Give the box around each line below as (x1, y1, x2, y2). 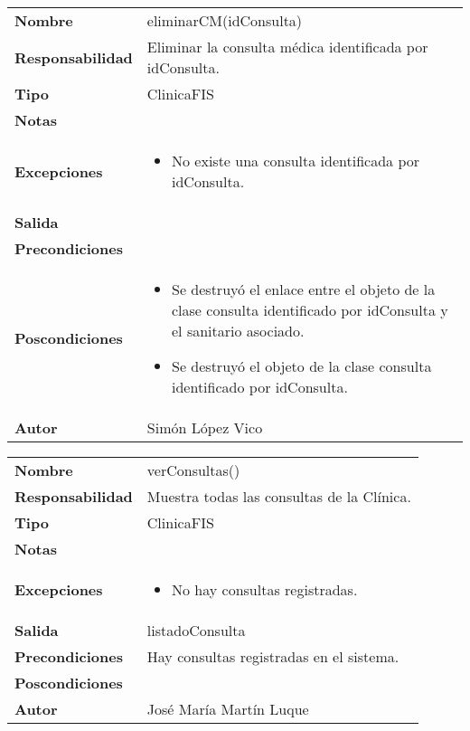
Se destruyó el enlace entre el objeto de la (172, 279, 436, 299)
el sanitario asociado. (172, 320, 305, 341)
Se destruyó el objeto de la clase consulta (172, 356, 432, 376)
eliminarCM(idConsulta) (146, 10, 303, 31)
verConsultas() (146, 460, 240, 480)
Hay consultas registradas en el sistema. (146, 646, 399, 667)
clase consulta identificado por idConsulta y (172, 299, 448, 320)
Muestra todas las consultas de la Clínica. (146, 486, 411, 507)
